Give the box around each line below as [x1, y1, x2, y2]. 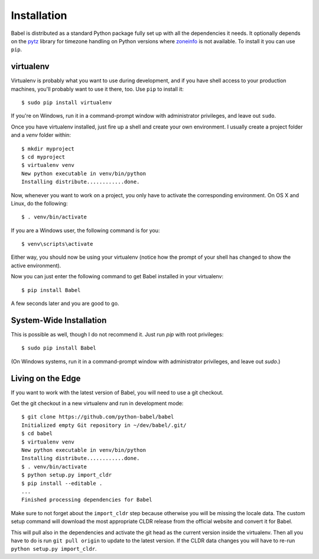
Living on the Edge [11, 373, 81, 383]
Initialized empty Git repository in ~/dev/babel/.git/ [21, 422, 187, 429]
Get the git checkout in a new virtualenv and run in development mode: [11, 400, 184, 407]
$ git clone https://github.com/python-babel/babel [21, 413, 174, 420]
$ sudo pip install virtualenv [21, 99, 112, 106]
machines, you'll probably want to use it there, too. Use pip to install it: [11, 85, 184, 92]
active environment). [11, 262, 61, 269]
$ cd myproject [21, 153, 66, 160]
